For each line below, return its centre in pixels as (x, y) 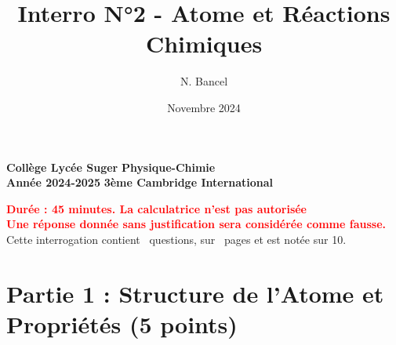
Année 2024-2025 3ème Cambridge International (140, 182)
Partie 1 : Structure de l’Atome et (195, 293)
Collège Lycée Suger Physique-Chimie (111, 167)
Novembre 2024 (204, 107)
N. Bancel (204, 81)
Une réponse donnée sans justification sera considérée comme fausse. (196, 224)
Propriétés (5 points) (122, 323)
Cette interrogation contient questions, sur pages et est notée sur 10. (176, 239)
